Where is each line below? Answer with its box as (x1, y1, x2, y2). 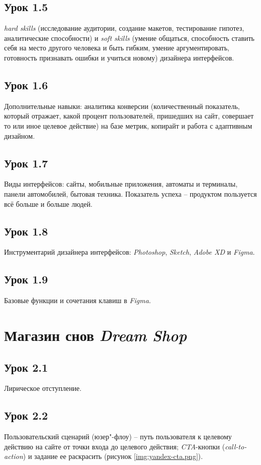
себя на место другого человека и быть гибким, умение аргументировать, (4, 42, 230, 53)
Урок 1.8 (4, 223, 48, 239)
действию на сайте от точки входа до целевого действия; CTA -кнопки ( (4, 441, 225, 451)
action (4, 451, 23, 461)
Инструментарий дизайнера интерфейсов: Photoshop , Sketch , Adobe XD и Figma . (4, 247, 255, 257)
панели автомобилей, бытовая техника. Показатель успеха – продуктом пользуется (4, 188, 257, 199)
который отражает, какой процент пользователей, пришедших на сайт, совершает (4, 110, 254, 121)
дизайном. (4, 130, 35, 141)
